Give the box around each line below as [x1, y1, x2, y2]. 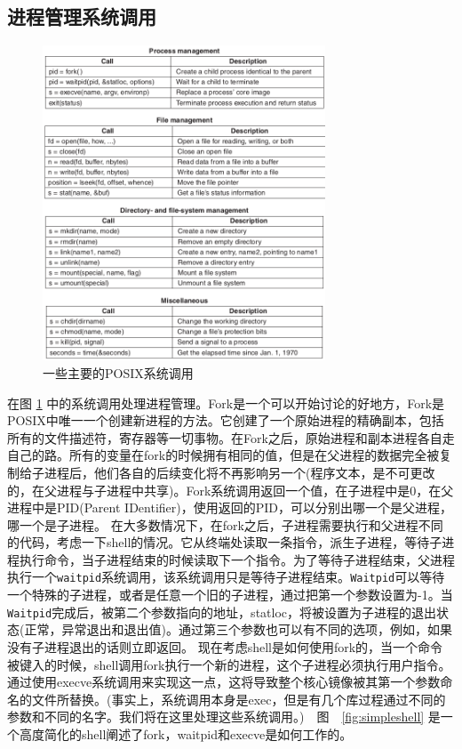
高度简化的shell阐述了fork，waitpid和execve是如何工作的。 [19, 724, 353, 743]
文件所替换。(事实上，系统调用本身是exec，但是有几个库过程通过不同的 [31, 689, 446, 708]
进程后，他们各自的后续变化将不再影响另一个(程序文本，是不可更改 [44, 463, 435, 481]
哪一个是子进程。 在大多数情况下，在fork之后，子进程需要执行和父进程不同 [7, 515, 443, 534]
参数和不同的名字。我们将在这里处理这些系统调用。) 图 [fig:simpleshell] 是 [7, 707, 441, 726]
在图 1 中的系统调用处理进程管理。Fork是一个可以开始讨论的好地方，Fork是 [7, 393, 445, 412]
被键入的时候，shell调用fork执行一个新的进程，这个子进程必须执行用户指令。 [7, 655, 451, 673]
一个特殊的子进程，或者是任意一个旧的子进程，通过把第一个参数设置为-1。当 [7, 585, 453, 604]
